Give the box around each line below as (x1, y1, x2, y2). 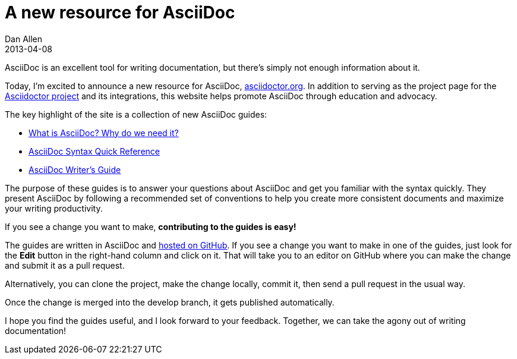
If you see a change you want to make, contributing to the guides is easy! (5, 221, 297, 232)
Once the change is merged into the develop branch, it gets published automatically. (5, 297, 335, 307)
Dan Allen (5, 33, 43, 44)
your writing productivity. (5, 203, 103, 213)
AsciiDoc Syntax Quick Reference (29, 146, 160, 156)
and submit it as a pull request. (5, 260, 125, 270)
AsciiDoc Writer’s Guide (29, 164, 121, 175)
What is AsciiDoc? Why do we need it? (29, 127, 179, 138)
